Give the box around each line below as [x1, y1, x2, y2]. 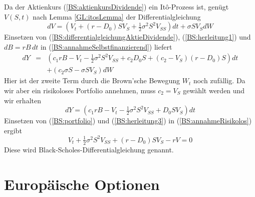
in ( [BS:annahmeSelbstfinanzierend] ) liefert [40, 41, 172, 52]
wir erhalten [4, 95, 41, 105]
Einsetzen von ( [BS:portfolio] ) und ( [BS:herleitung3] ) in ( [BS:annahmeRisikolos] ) [4, 115, 252, 126]
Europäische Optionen [4, 173, 160, 194]
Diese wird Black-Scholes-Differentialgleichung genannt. [4, 144, 174, 154]
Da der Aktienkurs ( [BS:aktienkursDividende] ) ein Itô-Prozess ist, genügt [4, 2, 229, 12]
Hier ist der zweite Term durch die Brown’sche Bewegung [4, 75, 180, 86]
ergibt [4, 125, 22, 135]
